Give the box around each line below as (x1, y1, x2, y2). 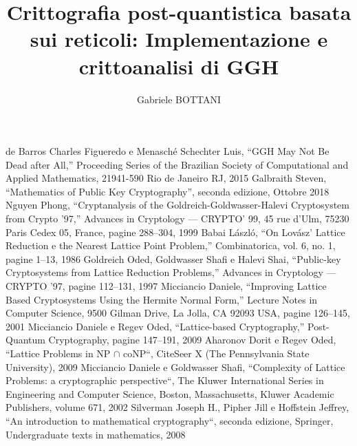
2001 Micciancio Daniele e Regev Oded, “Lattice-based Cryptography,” (6, 319, 305, 333)
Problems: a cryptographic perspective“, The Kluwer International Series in (6, 373, 324, 387)
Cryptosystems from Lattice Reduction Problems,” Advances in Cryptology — (6, 265, 336, 279)
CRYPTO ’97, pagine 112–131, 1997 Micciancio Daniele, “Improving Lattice (6, 279, 327, 293)
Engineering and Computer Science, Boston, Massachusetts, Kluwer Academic (6, 386, 334, 401)
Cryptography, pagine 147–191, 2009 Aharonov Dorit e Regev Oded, (48, 332, 336, 347)
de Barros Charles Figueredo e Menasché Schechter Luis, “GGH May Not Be (6, 144, 329, 158)
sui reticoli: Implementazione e (30, 25, 328, 53)
